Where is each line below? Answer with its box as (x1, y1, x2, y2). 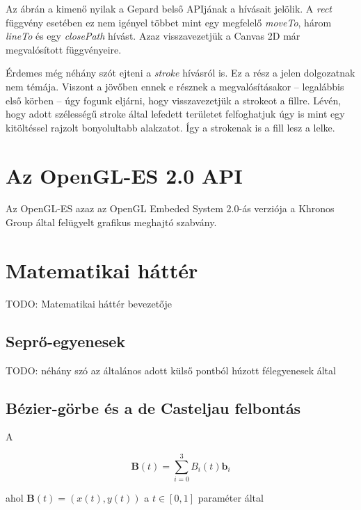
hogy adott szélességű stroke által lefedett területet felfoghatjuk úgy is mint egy (6, 106, 345, 121)
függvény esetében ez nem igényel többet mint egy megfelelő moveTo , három (6, 15, 332, 29)
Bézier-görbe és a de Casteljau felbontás (6, 397, 301, 418)
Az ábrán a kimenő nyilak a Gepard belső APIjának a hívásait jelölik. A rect (6, 1, 332, 15)
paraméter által (198, 491, 264, 505)
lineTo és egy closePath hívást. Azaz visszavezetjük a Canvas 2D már (6, 29, 300, 43)
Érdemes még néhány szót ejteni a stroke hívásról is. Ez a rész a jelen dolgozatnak (6, 65, 355, 80)
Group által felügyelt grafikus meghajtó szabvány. (6, 215, 217, 230)
